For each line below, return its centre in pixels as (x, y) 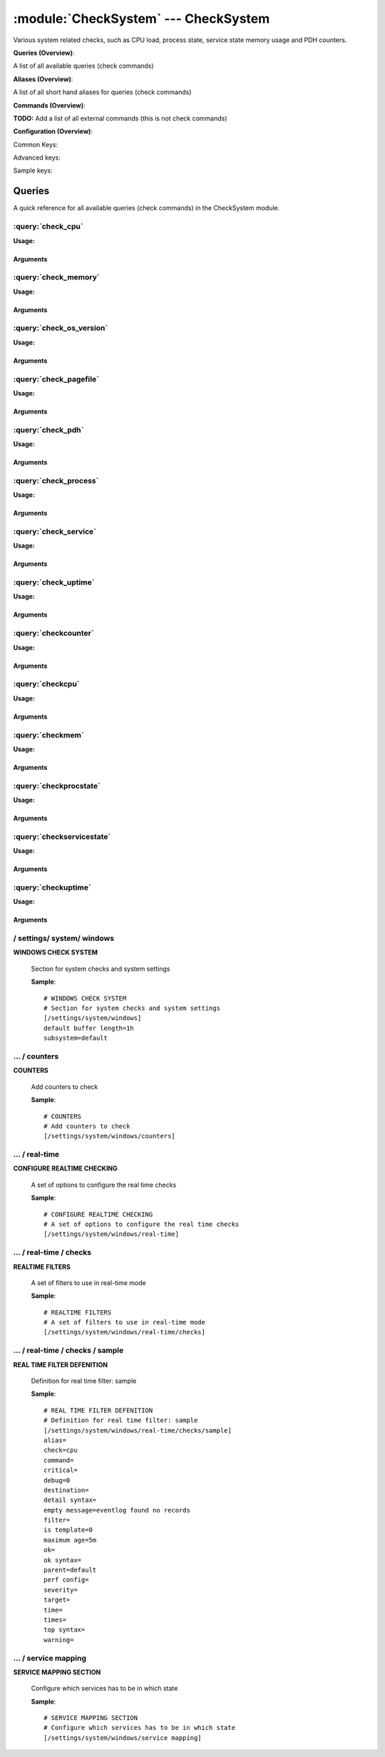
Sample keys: (33, 170)
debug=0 (57, 1480)
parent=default (70, 1570)
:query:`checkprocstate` (57, 785)
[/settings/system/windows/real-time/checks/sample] (138, 1430)
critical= (61, 1470)
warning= (59, 1640)
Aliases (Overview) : (43, 79)
